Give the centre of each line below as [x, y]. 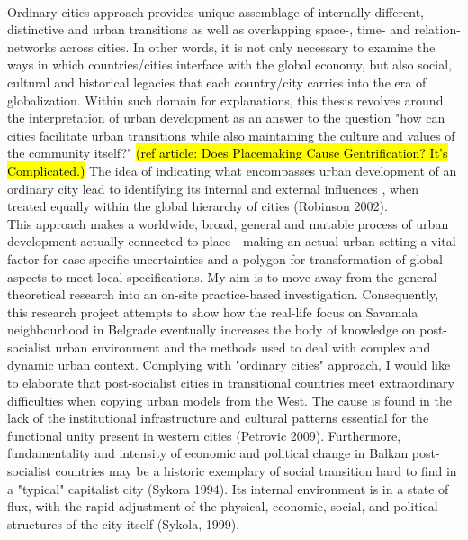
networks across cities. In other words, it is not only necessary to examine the [221, 46]
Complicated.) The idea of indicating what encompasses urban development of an [232, 170]
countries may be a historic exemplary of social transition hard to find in [256, 471]
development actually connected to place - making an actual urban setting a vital [232, 241]
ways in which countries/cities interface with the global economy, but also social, [229, 64]
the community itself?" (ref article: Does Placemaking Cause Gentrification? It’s [228, 153]
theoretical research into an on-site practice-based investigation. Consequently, [223, 294]
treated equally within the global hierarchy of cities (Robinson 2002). [198, 206]
